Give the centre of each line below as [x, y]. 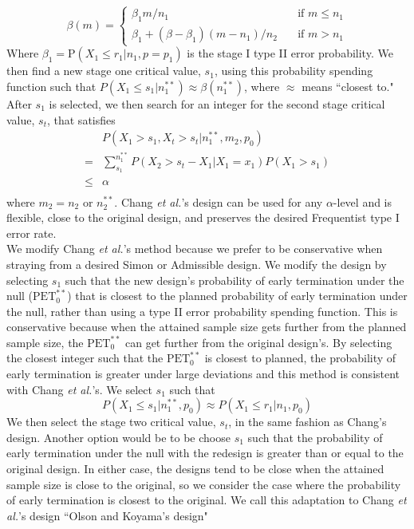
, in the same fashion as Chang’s [308, 422]
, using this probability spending [294, 71]
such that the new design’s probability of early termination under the [235, 280]
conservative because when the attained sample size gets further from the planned [207, 327]
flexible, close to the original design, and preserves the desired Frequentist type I [203, 217]
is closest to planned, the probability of [300, 358]
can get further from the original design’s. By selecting [258, 342]
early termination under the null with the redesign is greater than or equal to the [205, 453]
